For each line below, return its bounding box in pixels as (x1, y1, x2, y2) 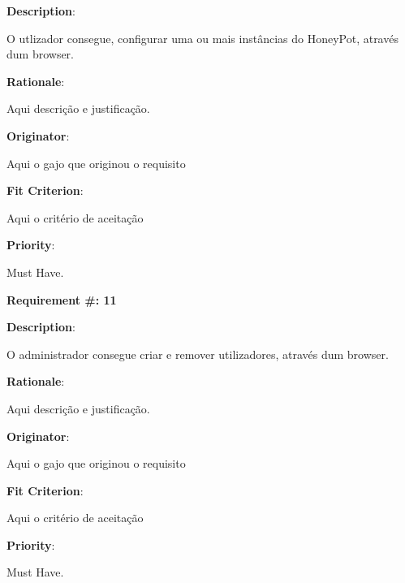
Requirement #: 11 (6, 291, 117, 308)
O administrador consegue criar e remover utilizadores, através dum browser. (6, 345, 389, 362)
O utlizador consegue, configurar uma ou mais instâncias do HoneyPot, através (6, 29, 399, 46)
